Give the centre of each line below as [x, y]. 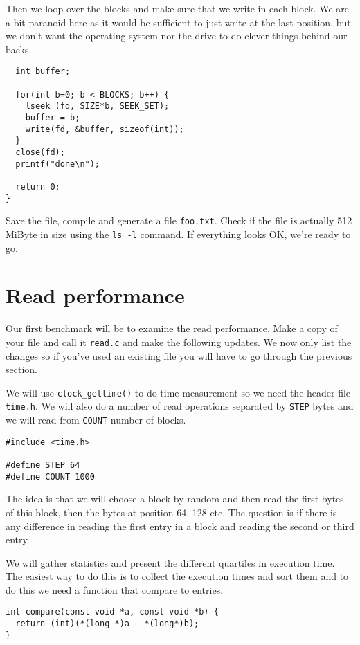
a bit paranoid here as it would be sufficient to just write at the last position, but [178, 22]
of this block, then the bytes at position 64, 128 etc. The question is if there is [171, 512]
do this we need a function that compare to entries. [115, 589]
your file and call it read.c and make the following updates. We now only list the [179, 342]
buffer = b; [53, 118]
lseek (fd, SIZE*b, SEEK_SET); [97, 106]
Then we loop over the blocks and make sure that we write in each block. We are [178, 8]
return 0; [38, 187]
